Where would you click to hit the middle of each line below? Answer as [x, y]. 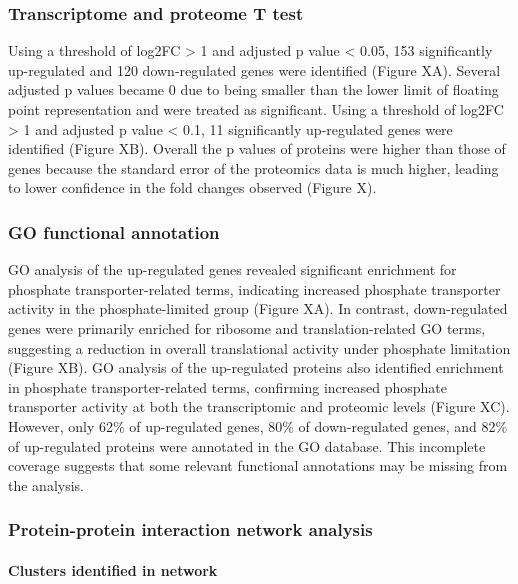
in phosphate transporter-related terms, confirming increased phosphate [227, 386]
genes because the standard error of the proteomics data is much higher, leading [253, 167]
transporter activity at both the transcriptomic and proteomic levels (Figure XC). [259, 406]
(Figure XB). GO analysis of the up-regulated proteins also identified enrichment [256, 367]
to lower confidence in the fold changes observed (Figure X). [192, 187]
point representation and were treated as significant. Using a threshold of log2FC [256, 109]
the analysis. [46, 484]
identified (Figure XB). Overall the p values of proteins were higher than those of [257, 148]
